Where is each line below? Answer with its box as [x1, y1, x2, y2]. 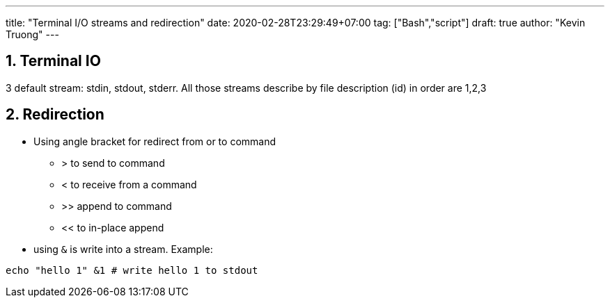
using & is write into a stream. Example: [33, 243, 213, 255]
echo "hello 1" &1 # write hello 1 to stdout [6, 264, 258, 276]
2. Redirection [6, 106, 104, 124]
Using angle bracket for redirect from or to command [33, 135, 276, 147]
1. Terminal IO [6, 52, 101, 70]
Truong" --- [6, 28, 59, 40]
